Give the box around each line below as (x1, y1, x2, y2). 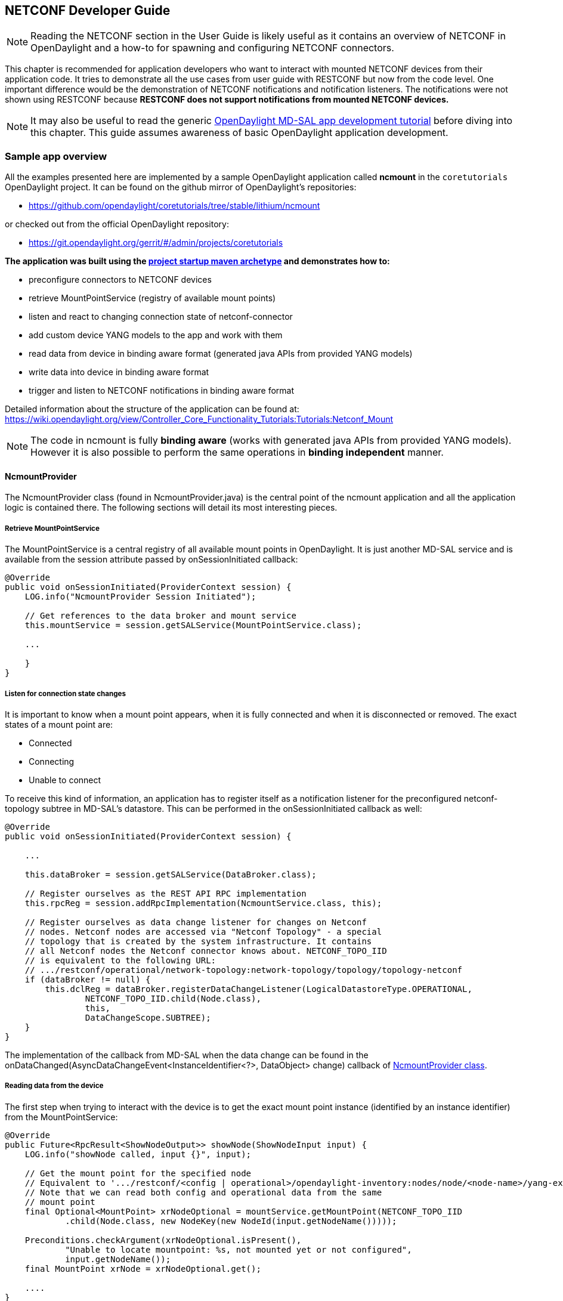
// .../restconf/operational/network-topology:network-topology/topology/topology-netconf (24, 965, 463, 975)
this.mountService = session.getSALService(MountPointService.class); (24, 620, 362, 631)
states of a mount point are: (5, 719, 113, 730)
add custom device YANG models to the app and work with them (29, 330, 283, 341)
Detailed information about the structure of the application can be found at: (5, 404, 299, 415)
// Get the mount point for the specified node (24, 1168, 252, 1178)
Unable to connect (29, 774, 101, 785)
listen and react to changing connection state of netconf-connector (29, 311, 293, 322)
